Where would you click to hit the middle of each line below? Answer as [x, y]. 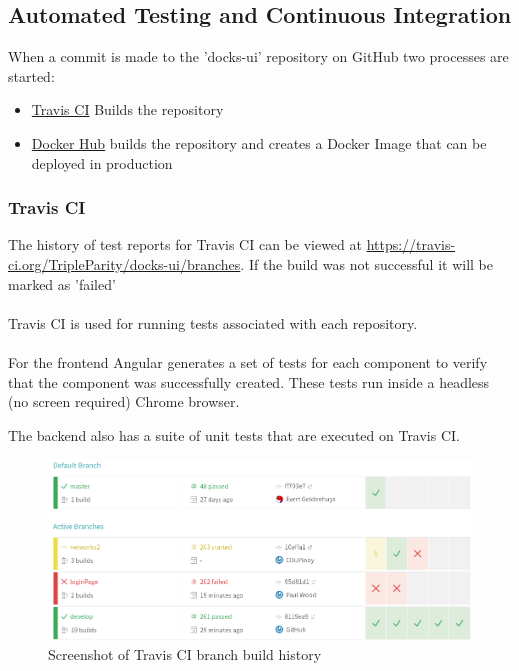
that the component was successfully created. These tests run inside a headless [249, 381]
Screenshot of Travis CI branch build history [185, 653]
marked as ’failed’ [62, 283]
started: [31, 75]
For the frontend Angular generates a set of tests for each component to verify [248, 361]
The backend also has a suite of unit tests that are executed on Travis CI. [234, 434]
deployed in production [102, 162]
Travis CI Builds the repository [127, 109]
